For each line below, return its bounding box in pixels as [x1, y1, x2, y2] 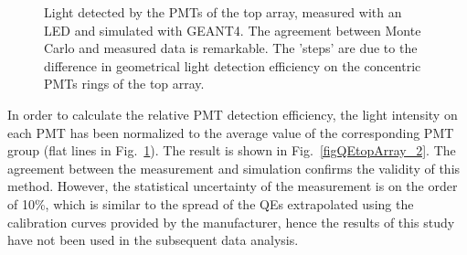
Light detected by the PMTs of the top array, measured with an [44, 3, 402, 21]
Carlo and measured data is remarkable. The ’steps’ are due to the [44, 38, 418, 58]
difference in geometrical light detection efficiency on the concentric [44, 56, 421, 75]
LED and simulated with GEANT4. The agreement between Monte [44, 20, 421, 39]
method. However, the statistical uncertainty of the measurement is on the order [7, 176, 458, 196]
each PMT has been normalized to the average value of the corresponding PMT [7, 122, 454, 142]
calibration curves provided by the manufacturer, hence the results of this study [7, 212, 455, 231]
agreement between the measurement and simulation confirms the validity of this [7, 158, 461, 177]
